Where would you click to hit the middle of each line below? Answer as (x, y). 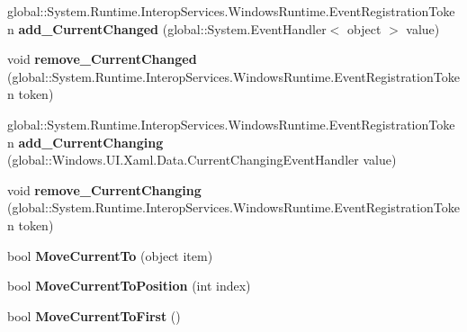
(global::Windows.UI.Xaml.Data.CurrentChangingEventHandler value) (202, 160)
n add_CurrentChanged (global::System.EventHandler (167, 28)
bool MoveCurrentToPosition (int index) (129, 286)
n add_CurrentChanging (85, 142)
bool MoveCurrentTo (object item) (110, 255)
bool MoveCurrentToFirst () (94, 315)
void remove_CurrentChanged (102, 59)
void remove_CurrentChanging (104, 189)
